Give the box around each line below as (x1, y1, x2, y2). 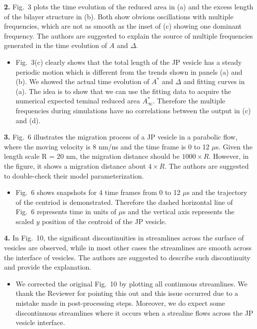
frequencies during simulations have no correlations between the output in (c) (15, 105, 251, 115)
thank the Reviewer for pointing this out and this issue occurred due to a (15, 288, 238, 298)
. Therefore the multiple (153, 95, 225, 106)
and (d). (15, 115, 41, 125)
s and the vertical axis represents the (123, 206, 235, 217)
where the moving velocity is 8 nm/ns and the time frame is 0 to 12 (4, 141, 209, 151)
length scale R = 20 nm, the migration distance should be (4, 151, 180, 161)
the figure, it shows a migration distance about (4, 160, 146, 171)
